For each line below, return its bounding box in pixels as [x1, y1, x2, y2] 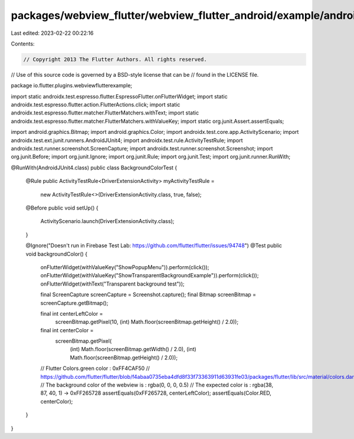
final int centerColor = [40, 326, 94, 333]
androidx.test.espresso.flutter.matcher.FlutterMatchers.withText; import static [11, 109, 199, 116]
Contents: [11, 40, 35, 47]
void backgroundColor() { [25, 250, 88, 257]
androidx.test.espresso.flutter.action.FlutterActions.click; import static [11, 101, 181, 109]
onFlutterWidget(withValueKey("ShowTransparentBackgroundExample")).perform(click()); [40, 272, 259, 279]
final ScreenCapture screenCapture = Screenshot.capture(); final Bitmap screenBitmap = [40, 291, 257, 298]
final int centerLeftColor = [40, 310, 103, 317]
